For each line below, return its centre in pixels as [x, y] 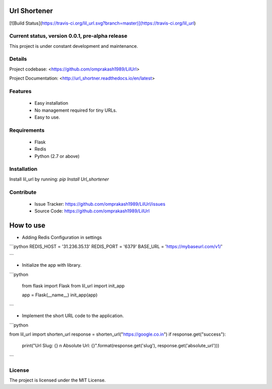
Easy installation [51, 103]
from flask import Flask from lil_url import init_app [73, 286]
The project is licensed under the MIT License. [57, 380]
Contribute [23, 192]
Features [20, 91]
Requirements [27, 130]
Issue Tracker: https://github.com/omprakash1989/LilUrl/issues [100, 204]
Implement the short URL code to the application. [73, 316]
